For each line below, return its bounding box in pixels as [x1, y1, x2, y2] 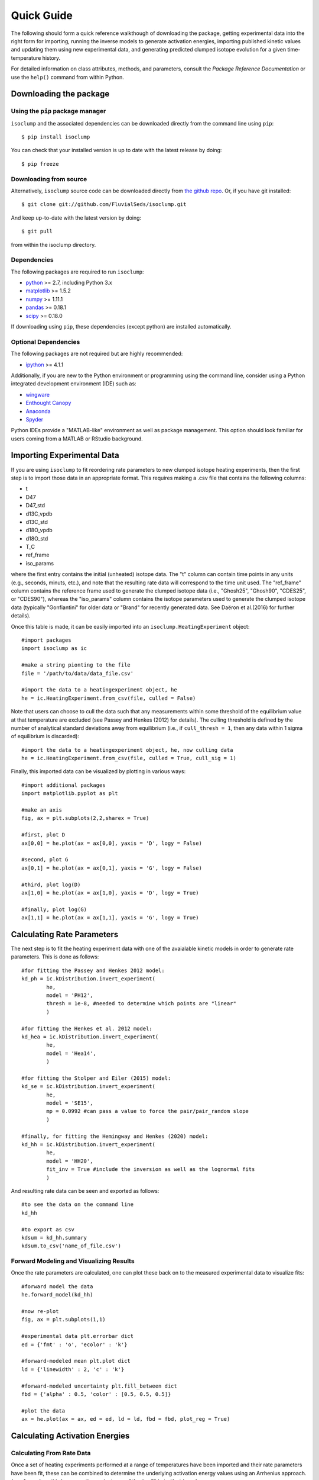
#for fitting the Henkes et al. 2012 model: [21, 1025, 153, 1032]
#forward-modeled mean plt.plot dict [21, 1357, 131, 1365]
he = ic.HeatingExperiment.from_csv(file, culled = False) [21, 694, 196, 702]
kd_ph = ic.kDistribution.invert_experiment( [21, 976, 156, 982]
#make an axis [21, 807, 62, 813]
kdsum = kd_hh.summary [21, 1234, 87, 1241]
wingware [25, 391, 50, 398]
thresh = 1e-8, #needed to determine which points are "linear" [46, 1000, 236, 1007]
